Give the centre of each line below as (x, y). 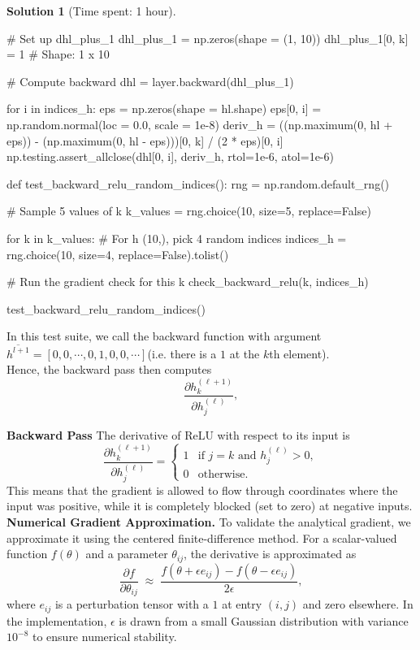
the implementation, (57, 620)
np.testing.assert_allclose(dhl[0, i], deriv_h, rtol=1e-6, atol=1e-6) (170, 156)
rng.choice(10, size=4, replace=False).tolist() (118, 254)
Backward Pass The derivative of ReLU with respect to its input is (178, 435)
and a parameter (127, 554)
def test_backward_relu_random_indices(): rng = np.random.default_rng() (198, 183)
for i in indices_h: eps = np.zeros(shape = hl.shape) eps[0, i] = (164, 108)
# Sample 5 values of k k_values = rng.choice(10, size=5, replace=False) (189, 211)
